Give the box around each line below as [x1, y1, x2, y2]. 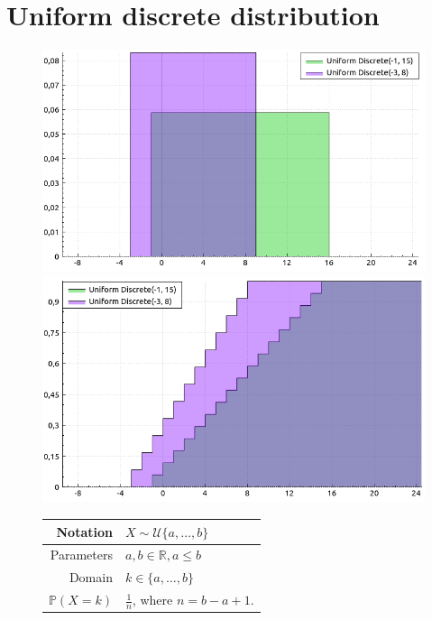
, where [132, 590, 173, 609]
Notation [56, 522, 113, 541]
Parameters [50, 545, 113, 564]
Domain [69, 568, 113, 587]
